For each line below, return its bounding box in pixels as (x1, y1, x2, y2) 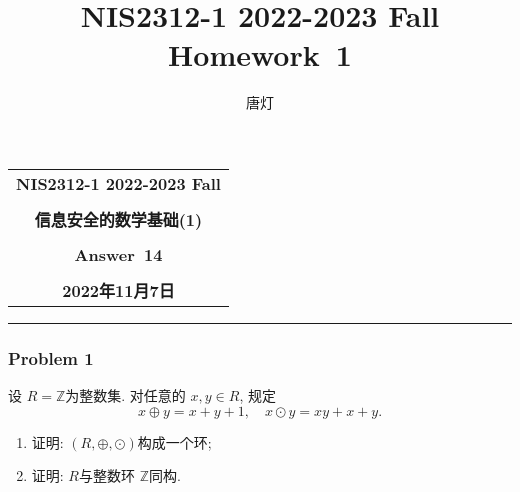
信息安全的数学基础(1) (34, 207, 203, 231)
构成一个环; (137, 431, 212, 452)
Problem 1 (8, 345, 94, 370)
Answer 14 (74, 242, 163, 266)
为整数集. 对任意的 (65, 385, 186, 406)
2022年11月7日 (62, 278, 175, 302)
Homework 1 (168, 34, 352, 75)
